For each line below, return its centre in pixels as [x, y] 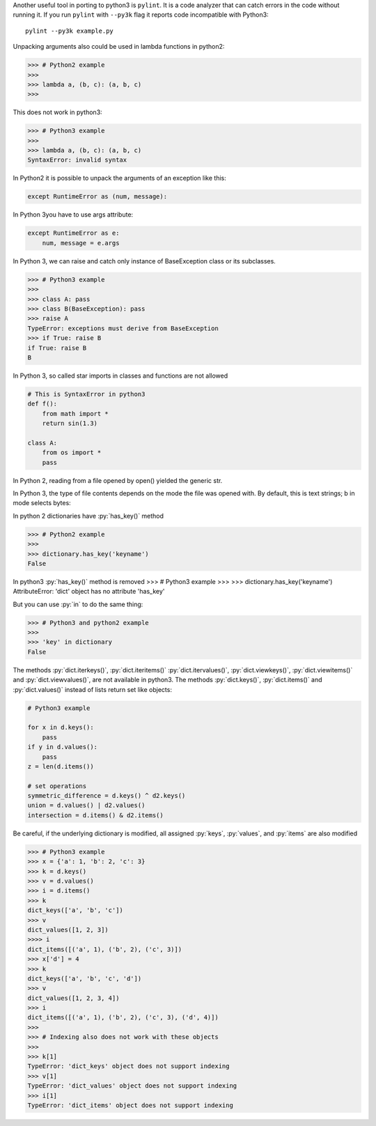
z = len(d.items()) [61, 766]
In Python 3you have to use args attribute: [73, 215]
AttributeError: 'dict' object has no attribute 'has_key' [89, 592]
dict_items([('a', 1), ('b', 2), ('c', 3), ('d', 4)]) [123, 1018]
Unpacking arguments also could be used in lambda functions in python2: [119, 47]
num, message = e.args [81, 243]
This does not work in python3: [57, 112]
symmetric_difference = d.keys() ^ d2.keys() [107, 796]
